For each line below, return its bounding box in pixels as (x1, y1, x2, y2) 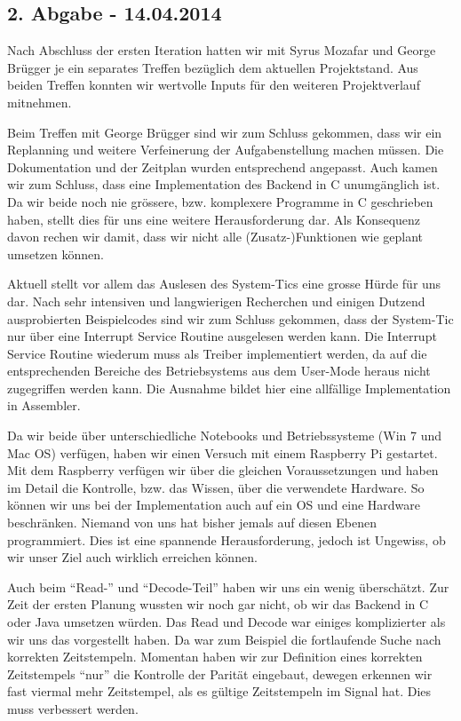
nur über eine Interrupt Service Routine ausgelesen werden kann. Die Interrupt (7, 327, 437, 345)
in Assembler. (7, 396, 81, 415)
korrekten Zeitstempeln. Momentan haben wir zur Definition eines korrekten (7, 647, 423, 666)
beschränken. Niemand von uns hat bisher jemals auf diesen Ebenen (7, 513, 378, 532)
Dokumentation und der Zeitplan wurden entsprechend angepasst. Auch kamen (7, 157, 438, 176)
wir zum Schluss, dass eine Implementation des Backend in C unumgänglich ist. (7, 175, 441, 194)
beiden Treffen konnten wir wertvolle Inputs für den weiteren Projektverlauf (7, 75, 420, 94)
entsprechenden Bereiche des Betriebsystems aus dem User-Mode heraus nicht (7, 361, 431, 380)
